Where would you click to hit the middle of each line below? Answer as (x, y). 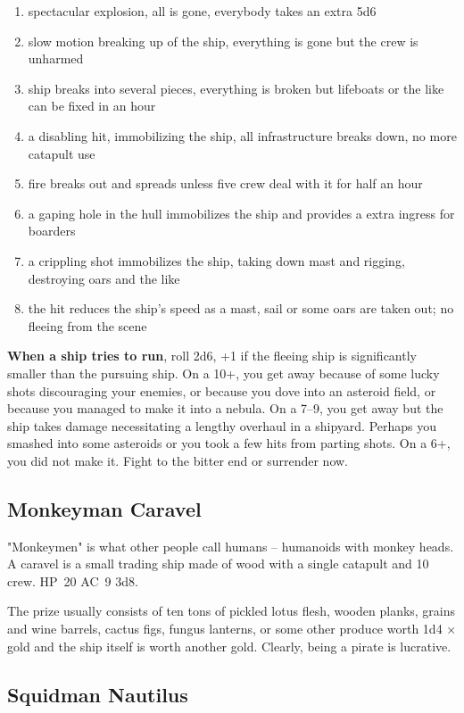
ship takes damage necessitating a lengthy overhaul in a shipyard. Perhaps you (222, 425)
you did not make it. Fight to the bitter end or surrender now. (178, 460)
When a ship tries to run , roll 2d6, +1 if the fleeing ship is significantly (212, 356)
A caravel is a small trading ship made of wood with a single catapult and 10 (218, 564)
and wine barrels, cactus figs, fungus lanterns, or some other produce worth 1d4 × (232, 629)
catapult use (62, 153)
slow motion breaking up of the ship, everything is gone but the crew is (223, 41)
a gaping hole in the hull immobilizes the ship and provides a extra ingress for (241, 213)
